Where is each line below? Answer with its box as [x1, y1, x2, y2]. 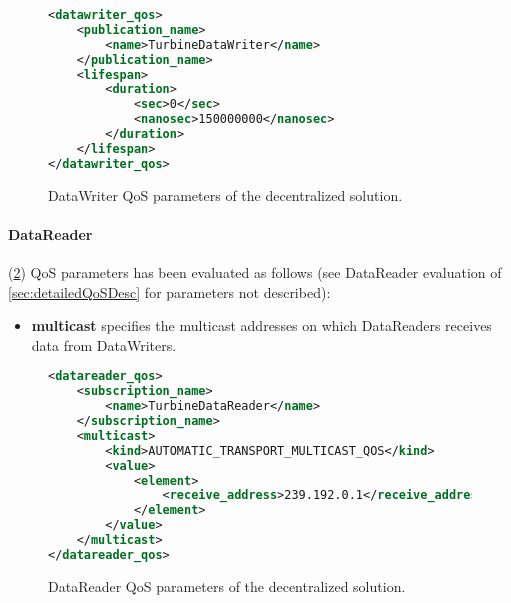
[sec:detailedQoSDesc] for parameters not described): [8, 281, 331, 302]
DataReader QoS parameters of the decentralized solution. [48, 575, 406, 596]
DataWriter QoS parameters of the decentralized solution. [48, 184, 403, 205]
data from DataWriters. [31, 334, 177, 355]
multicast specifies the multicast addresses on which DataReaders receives [31, 315, 492, 336]
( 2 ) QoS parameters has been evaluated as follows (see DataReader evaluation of [8, 262, 502, 283]
